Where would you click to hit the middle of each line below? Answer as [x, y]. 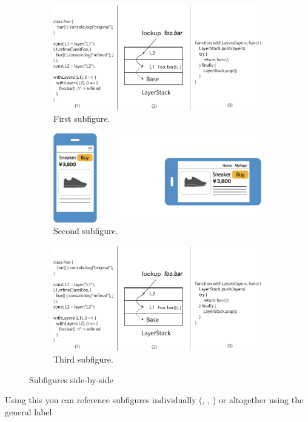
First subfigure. [82, 119]
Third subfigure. [83, 359]
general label [28, 412]
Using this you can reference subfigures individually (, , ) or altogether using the [154, 400]
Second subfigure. [86, 231]
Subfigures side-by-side [71, 379]
